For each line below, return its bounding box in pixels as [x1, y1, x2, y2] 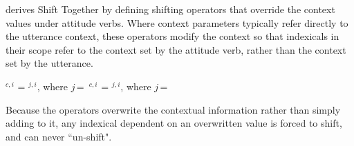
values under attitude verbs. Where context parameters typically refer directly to [6, 15, 348, 30]
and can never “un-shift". [6, 129, 112, 143]
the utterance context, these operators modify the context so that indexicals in [6, 29, 339, 43]
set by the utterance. [6, 56, 93, 70]
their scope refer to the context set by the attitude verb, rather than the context [6, 42, 346, 56]
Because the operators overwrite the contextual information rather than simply [6, 102, 341, 116]
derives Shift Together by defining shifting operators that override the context [6, 2, 335, 16]
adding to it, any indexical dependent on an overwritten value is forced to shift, [6, 116, 342, 130]
